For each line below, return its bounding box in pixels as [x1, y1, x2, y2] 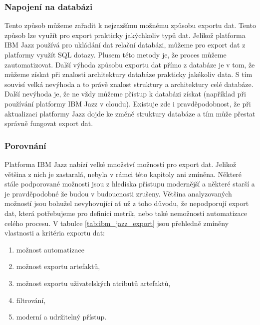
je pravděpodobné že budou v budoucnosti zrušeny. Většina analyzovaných [4, 188, 232, 198]
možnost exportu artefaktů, [16, 261, 100, 271]
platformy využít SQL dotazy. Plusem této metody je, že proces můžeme [4, 49, 227, 59]
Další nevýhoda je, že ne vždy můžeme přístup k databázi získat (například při [4, 88, 246, 99]
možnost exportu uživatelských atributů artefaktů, [16, 277, 171, 288]
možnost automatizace [16, 244, 84, 254]
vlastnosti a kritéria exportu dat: [4, 227, 105, 238]
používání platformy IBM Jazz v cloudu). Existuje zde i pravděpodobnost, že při [4, 98, 251, 108]
